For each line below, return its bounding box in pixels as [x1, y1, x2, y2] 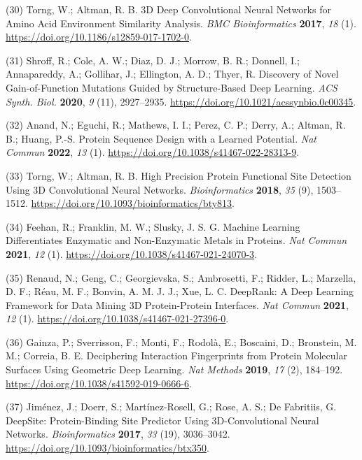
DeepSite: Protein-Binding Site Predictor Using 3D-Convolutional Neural [6, 412, 319, 427]
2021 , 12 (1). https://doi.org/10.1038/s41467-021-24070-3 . [6, 246, 258, 261]
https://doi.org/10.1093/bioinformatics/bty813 [31, 196, 232, 210]
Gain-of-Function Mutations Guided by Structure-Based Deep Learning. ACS [6, 80, 337, 94]
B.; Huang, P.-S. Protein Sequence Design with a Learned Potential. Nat [6, 131, 316, 145]
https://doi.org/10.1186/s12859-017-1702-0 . [6, 29, 192, 44]
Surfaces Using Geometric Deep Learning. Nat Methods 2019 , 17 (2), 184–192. [6, 362, 343, 377]
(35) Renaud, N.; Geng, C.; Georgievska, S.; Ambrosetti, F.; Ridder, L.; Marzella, [6, 270, 356, 285]
